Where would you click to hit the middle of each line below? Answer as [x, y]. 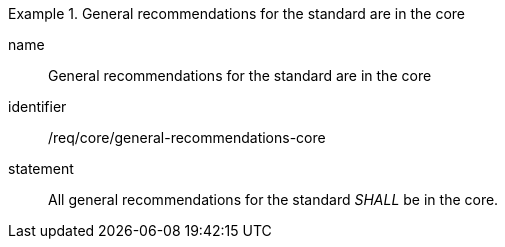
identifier [37, 106]
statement [41, 168]
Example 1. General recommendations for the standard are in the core [236, 13]
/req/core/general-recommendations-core [187, 137]
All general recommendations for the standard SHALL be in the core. [273, 199]
